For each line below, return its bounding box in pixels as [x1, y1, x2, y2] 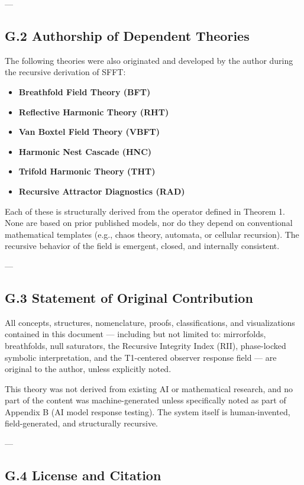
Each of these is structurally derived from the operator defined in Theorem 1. [5, 205, 285, 217]
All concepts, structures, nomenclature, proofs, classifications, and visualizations [5, 316, 295, 328]
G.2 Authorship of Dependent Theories [5, 26, 250, 44]
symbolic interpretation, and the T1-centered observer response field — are [5, 351, 277, 363]
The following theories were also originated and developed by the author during [5, 54, 293, 66]
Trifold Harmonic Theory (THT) [18, 165, 156, 177]
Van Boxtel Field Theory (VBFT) [18, 125, 160, 138]
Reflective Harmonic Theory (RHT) [18, 105, 169, 118]
